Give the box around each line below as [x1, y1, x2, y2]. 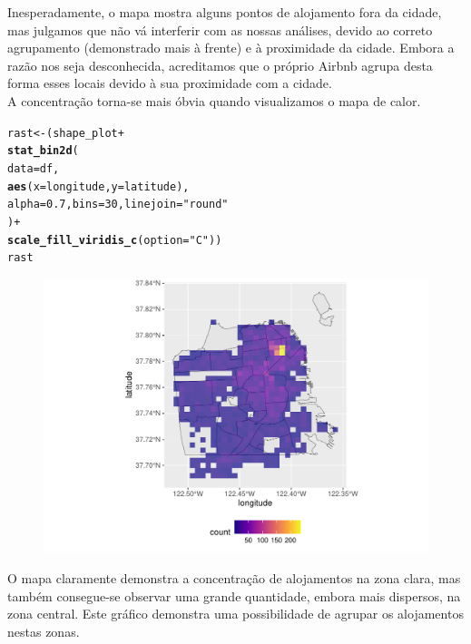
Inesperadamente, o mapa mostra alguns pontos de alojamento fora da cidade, [7, 3, 442, 21]
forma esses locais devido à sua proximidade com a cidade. [7, 73, 332, 93]
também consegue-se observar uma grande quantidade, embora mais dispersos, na [7, 586, 461, 605]
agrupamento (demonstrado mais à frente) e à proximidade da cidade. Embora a [7, 38, 455, 57]
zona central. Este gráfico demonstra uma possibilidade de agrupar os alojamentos [7, 604, 464, 623]
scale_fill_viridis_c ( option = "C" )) [7, 233, 222, 247]
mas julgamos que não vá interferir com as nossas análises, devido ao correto [7, 20, 433, 39]
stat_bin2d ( [7, 144, 79, 158]
